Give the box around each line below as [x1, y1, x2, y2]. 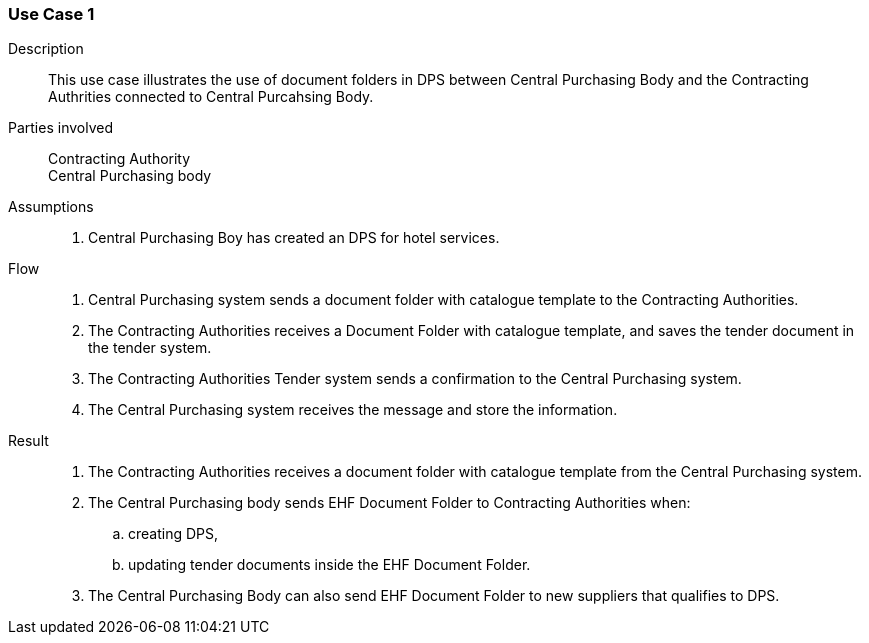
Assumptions [8, 198, 94, 216]
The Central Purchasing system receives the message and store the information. [88, 401, 618, 419]
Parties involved [8, 119, 113, 137]
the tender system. [88, 339, 212, 357]
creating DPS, [128, 525, 219, 543]
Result [8, 432, 49, 450]
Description [8, 40, 84, 58]
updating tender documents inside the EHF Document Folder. [128, 556, 531, 574]
